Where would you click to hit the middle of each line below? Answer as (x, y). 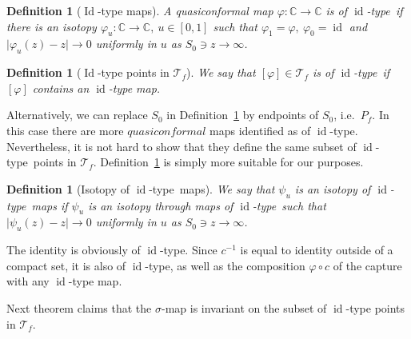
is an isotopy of (333, 188)
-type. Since (188, 250)
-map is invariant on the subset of (244, 307)
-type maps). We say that (212, 188)
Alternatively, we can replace (77, 115)
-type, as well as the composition (225, 265)
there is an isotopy (52, 26)
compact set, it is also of (66, 265)
